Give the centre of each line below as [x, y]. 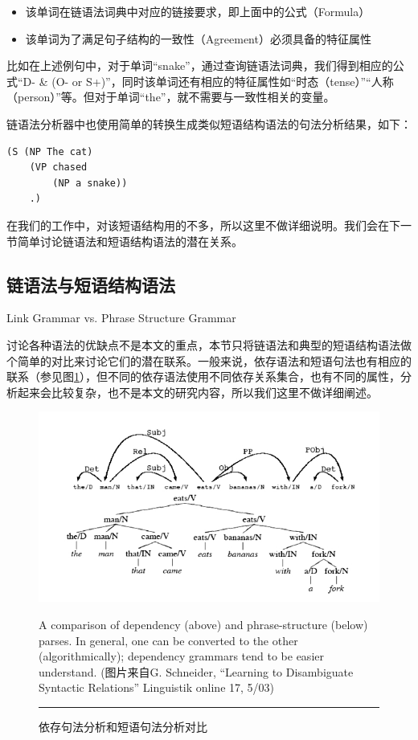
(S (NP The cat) [50, 151]
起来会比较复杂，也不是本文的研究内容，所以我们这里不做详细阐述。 [197, 392]
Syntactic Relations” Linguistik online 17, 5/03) [157, 687]
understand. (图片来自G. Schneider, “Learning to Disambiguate [196, 671]
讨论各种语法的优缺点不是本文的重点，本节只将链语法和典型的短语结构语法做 [209, 344]
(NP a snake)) [90, 183]
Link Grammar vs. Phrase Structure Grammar [121, 318]
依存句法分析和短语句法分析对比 [123, 726]
